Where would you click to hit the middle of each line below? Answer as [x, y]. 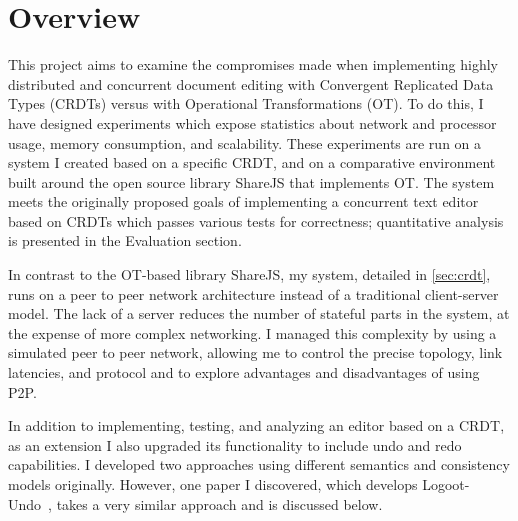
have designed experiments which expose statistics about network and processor [252, 122]
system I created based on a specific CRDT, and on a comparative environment [252, 162]
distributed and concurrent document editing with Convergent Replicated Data [251, 83]
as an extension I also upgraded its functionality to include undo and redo [235, 444]
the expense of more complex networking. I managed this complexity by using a [252, 332]
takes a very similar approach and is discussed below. [219, 503]
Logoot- [446, 484]
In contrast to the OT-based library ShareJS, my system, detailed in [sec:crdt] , [249, 274]
